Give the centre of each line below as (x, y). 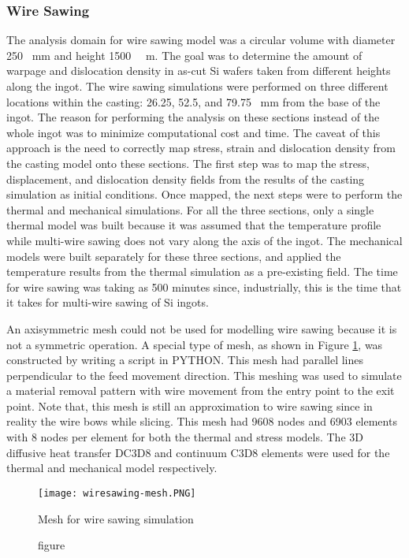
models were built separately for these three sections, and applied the (174, 256)
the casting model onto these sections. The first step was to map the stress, (188, 163)
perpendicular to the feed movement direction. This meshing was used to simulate (204, 375)
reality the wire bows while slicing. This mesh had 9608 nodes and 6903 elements (202, 421)
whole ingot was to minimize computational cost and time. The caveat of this (193, 132)
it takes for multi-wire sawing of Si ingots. (108, 302)
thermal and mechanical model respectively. (112, 468)
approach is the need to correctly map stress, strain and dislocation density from (201, 148)
